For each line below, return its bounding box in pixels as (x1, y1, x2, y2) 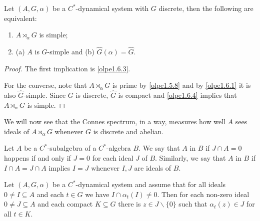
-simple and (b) (47, 46, 94, 56)
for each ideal (92, 152, 133, 163)
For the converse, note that (4, 80, 87, 90)
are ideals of (134, 162, 171, 173)
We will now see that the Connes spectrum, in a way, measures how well (4, 116, 225, 127)
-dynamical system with (75, 3, 149, 13)
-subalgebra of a (47, 143, 96, 153)
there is (118, 199, 141, 209)
